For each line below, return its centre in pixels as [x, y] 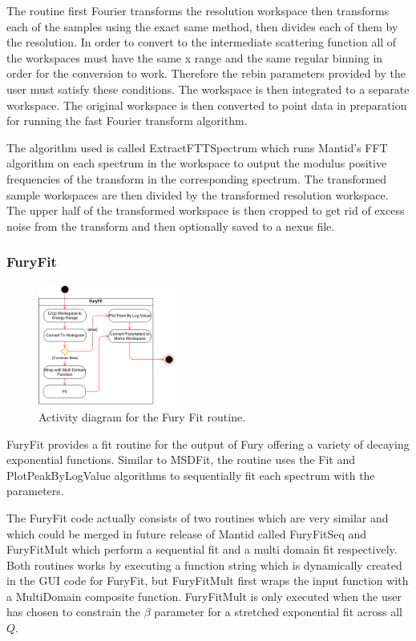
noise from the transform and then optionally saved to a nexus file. [171, 226]
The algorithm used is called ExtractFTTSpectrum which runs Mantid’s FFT [197, 147]
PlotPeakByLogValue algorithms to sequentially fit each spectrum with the [191, 475]
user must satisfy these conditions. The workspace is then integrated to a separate [208, 89]
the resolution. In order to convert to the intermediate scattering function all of [202, 42]
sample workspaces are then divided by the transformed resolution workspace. [198, 194]
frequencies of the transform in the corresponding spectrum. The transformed [196, 178]
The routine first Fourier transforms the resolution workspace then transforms [198, 10]
